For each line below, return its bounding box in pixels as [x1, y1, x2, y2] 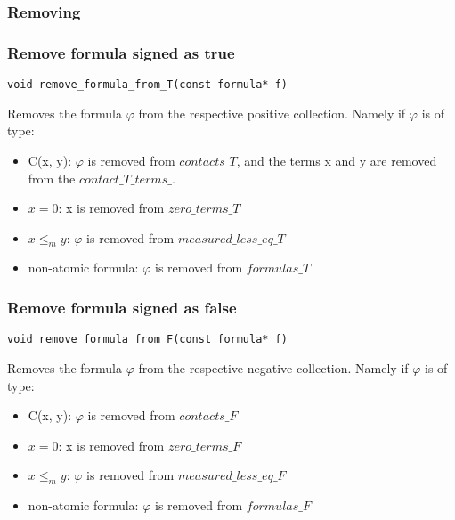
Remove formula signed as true [7, 41, 235, 63]
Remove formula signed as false [7, 297, 237, 318]
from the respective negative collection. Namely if [138, 358, 409, 377]
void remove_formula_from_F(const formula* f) [7, 333, 288, 346]
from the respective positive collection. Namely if [138, 103, 406, 122]
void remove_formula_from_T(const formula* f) [7, 78, 288, 92]
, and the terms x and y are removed [236, 150, 437, 169]
